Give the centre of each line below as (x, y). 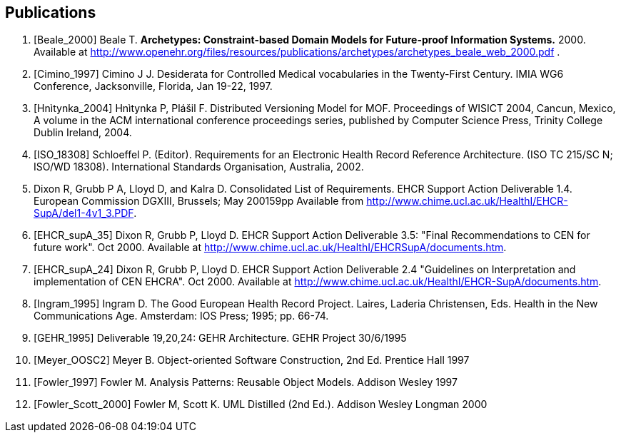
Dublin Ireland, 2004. (83, 133)
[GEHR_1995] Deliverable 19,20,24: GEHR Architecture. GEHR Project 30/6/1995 (220, 338)
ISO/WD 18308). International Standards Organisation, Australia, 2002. (199, 167)
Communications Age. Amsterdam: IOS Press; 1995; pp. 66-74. (181, 316)
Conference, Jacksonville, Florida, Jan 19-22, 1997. (153, 86)
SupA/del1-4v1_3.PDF (84, 213)
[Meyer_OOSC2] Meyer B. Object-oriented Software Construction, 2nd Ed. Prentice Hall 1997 (252, 360)
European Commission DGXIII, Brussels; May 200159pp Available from (199, 201)
